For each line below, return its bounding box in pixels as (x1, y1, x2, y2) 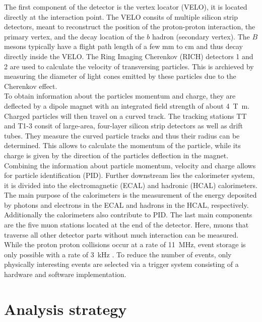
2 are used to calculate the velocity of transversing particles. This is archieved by (4, 61, 254, 71)
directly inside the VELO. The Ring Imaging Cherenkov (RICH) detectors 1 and (4, 51, 253, 61)
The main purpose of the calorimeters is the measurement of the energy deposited (4, 190, 257, 200)
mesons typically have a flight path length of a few (4, 41, 160, 52)
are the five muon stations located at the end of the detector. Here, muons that (4, 219, 249, 230)
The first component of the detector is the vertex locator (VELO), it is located (4, 2, 247, 12)
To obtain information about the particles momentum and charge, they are (4, 90, 236, 101)
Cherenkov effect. (4, 80, 57, 91)
